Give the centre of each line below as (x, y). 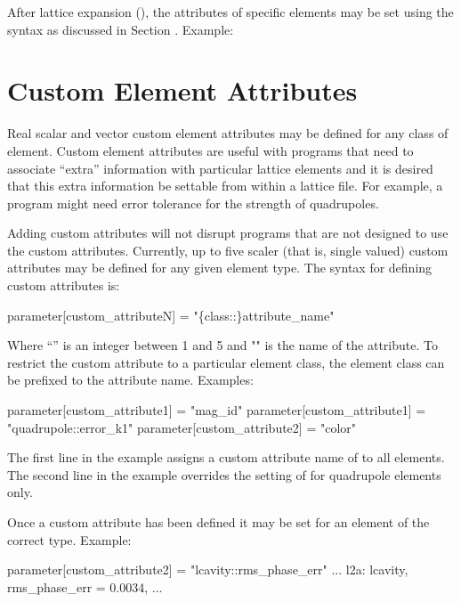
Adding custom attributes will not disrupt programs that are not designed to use (228, 233)
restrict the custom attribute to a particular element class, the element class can (226, 362)
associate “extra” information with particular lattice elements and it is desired (220, 168)
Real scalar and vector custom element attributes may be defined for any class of (228, 133)
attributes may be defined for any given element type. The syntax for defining (220, 268)
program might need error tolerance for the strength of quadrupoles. (193, 203)
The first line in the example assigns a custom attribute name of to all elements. (226, 457)
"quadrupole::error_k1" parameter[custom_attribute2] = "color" (182, 427)
